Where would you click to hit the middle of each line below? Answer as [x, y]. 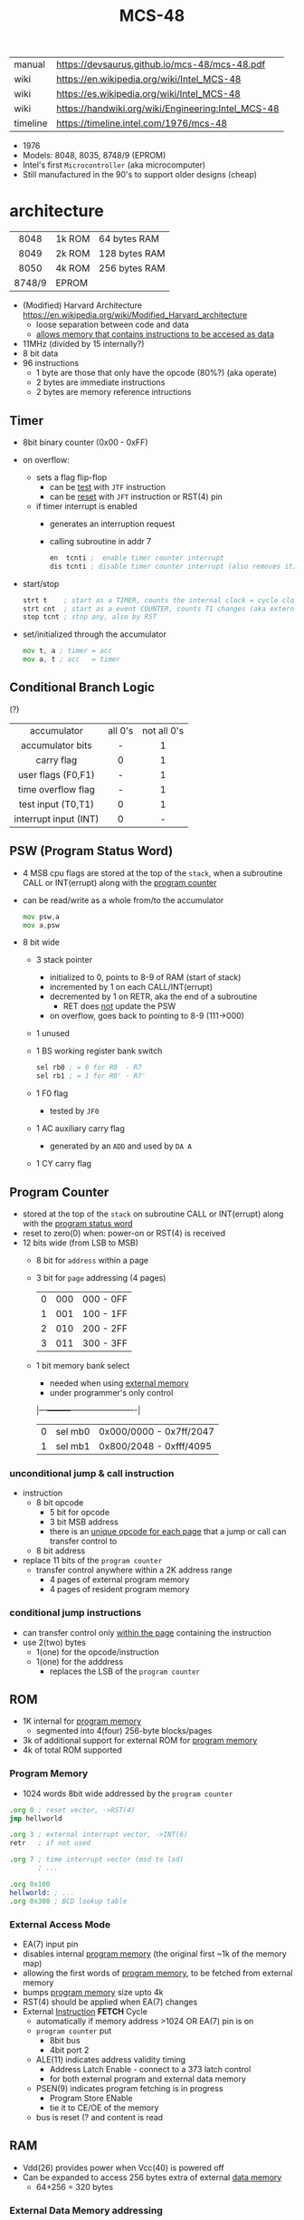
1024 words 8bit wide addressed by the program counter [128, 1793]
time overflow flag [56, 789]
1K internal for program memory [82, 1721]
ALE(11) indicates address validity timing [111, 2059]
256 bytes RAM [132, 268]
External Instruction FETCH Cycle [85, 2011]
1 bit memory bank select [83, 1365]
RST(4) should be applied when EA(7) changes [110, 2002]
